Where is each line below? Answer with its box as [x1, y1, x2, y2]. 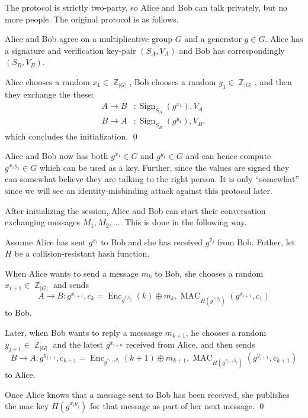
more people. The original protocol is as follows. [5, 12, 179, 25]
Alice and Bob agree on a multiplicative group [5, 33, 172, 45]
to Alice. [5, 368, 36, 381]
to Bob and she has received [101, 235, 203, 248]
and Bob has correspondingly [179, 44, 285, 56]
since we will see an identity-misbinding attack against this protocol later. [5, 184, 272, 196]
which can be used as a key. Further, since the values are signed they [39, 161, 290, 173]
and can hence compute [185, 150, 271, 162]
